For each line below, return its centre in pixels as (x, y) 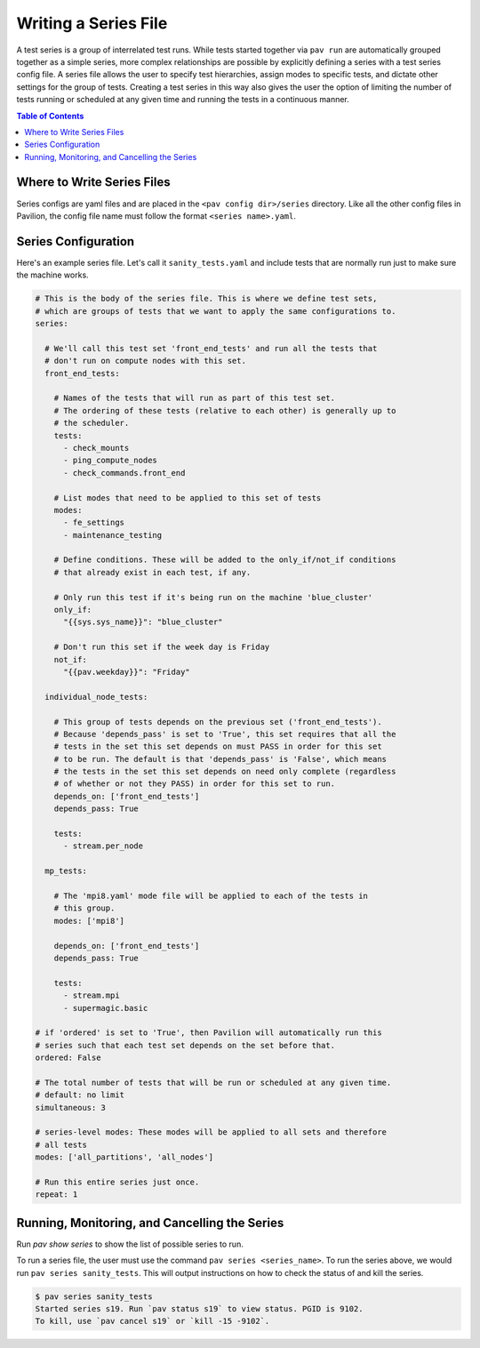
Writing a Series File (92, 23)
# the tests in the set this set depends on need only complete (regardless (225, 772)
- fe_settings (94, 523)
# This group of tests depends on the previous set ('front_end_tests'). (218, 722)
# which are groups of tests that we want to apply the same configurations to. (216, 311)
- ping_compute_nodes (110, 461)
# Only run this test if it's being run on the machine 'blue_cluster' (213, 597)
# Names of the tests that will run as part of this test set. (195, 398)
